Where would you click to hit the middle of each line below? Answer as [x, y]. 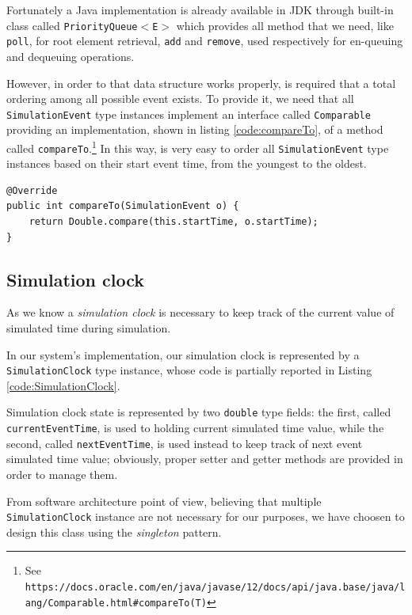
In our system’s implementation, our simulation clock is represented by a [183, 354]
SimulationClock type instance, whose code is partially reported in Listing [189, 370]
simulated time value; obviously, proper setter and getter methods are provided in [205, 459]
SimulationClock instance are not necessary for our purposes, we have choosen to [206, 516]
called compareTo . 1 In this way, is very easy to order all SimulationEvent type [198, 146]
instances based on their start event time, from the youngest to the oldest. [187, 163]
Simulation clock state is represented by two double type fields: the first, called [199, 412]
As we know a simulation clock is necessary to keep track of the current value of [200, 312]
